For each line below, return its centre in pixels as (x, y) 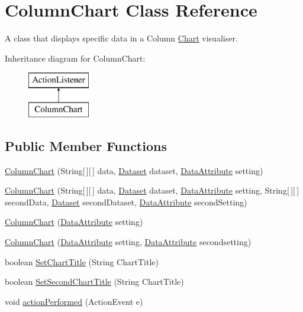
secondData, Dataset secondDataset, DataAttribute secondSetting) (126, 202)
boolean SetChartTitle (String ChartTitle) (82, 261)
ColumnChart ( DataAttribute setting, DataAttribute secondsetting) (128, 242)
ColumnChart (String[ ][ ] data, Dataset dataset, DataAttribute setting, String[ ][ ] (152, 190)
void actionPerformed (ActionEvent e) (74, 301)
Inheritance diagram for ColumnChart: (75, 58)
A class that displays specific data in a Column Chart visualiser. (121, 38)
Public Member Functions (86, 145)
